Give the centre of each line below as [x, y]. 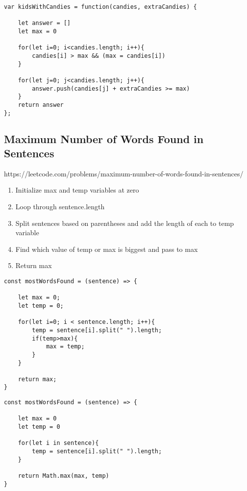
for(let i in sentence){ [58, 443]
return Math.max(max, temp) [63, 476]
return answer [41, 105]
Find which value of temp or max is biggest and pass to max [107, 249]
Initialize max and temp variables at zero [77, 190]
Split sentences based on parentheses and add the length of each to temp [125, 223]
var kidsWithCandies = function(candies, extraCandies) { [100, 7]
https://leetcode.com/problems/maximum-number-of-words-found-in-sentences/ [124, 173]
